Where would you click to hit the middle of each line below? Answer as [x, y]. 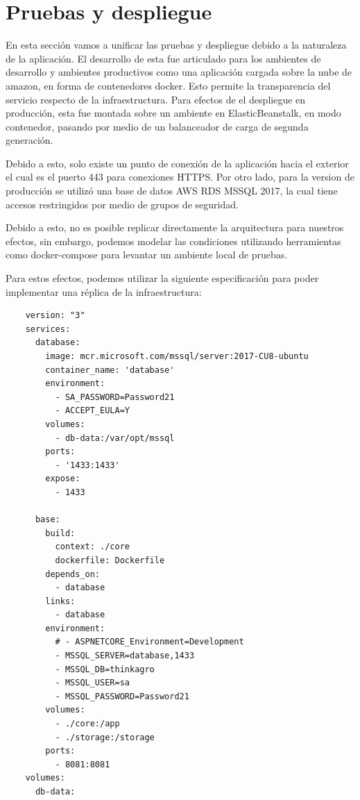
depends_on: [73, 574]
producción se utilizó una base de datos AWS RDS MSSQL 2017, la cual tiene [172, 191]
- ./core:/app [87, 724]
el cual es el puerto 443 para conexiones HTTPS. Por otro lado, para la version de [180, 177]
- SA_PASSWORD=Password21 [115, 397]
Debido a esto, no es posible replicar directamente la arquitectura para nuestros [175, 227]
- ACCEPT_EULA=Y [92, 411]
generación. [29, 140]
